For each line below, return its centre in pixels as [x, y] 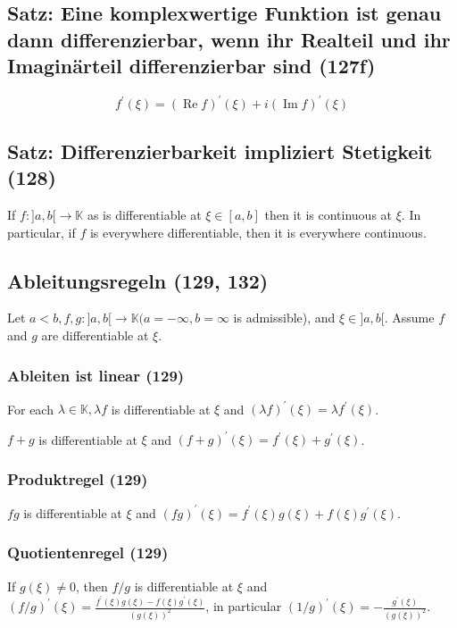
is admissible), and [284, 318]
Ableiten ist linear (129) [96, 375]
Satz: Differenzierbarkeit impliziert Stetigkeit [220, 151]
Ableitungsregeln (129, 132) [138, 280]
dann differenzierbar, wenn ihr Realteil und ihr [229, 39]
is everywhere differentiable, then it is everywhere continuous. [258, 232]
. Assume [409, 318]
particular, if [42, 232]
